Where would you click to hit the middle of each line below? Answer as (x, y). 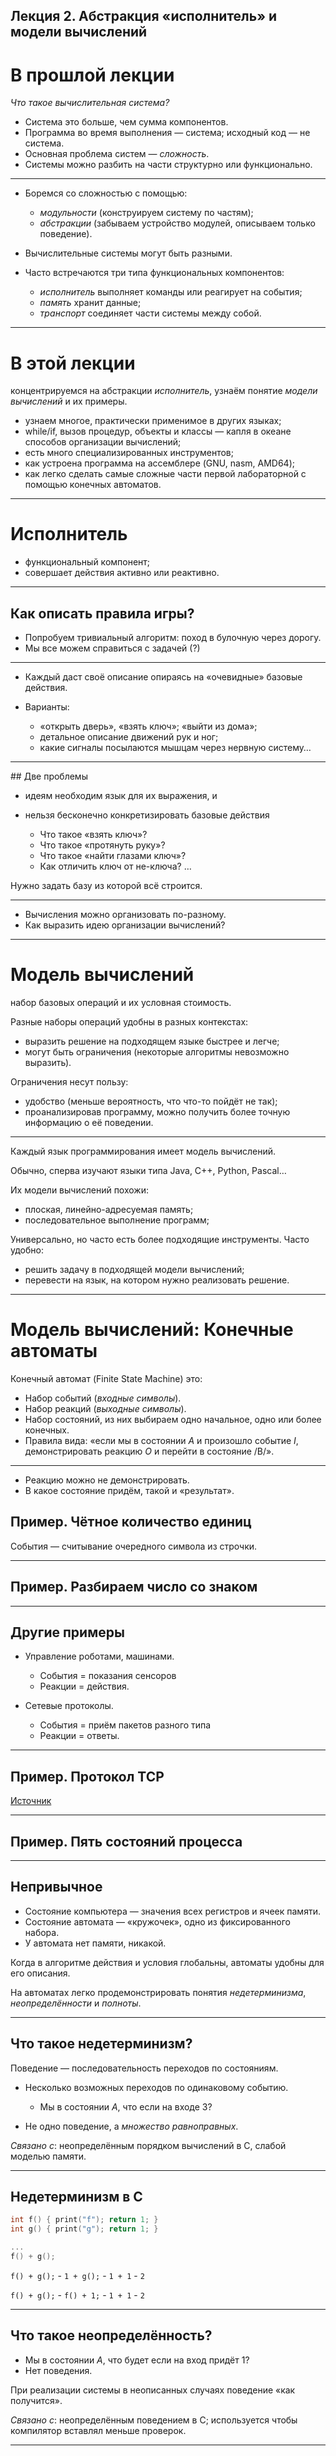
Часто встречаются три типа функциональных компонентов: (154, 273)
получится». (36, 2400)
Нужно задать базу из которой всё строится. (106, 886)
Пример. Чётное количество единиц (131, 1522)
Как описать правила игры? (102, 613)
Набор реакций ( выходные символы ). (105, 1408)
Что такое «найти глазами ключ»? (113, 856)
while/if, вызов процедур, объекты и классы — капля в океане (158, 431)
